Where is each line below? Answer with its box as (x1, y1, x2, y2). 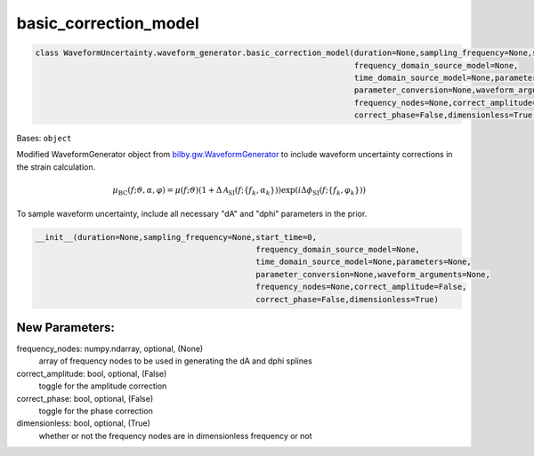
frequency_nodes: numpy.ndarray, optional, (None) (16, 343, 204, 355)
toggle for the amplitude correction (38, 380, 167, 391)
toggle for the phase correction (38, 405, 153, 416)
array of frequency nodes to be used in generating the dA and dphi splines (38, 356, 313, 366)
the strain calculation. (16, 161, 96, 172)
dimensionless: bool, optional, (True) (16, 418, 151, 428)
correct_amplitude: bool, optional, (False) (16, 368, 167, 379)
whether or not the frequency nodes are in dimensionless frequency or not (38, 430, 312, 441)
